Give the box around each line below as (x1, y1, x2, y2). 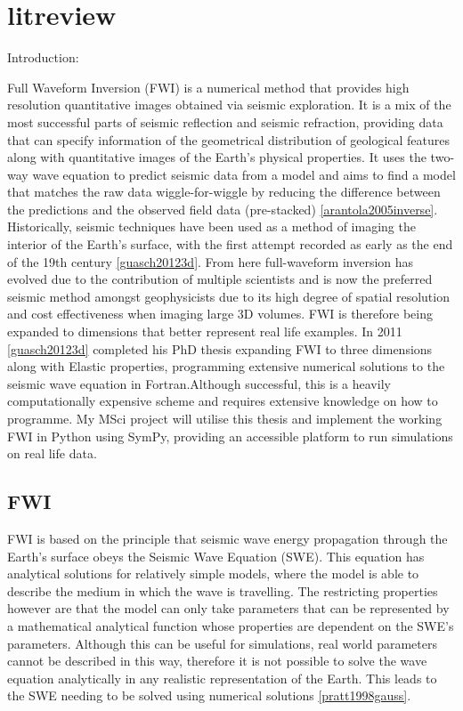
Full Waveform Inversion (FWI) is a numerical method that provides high (7, 77, 410, 96)
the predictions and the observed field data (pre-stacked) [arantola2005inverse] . (7, 199, 438, 218)
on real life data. (7, 444, 97, 463)
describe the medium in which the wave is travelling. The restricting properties (7, 581, 438, 600)
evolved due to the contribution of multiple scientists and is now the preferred (7, 270, 433, 288)
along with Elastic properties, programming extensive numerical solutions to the (7, 357, 445, 376)
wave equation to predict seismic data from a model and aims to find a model (32, 165, 456, 183)
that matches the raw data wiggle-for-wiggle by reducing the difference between (7, 182, 441, 201)
